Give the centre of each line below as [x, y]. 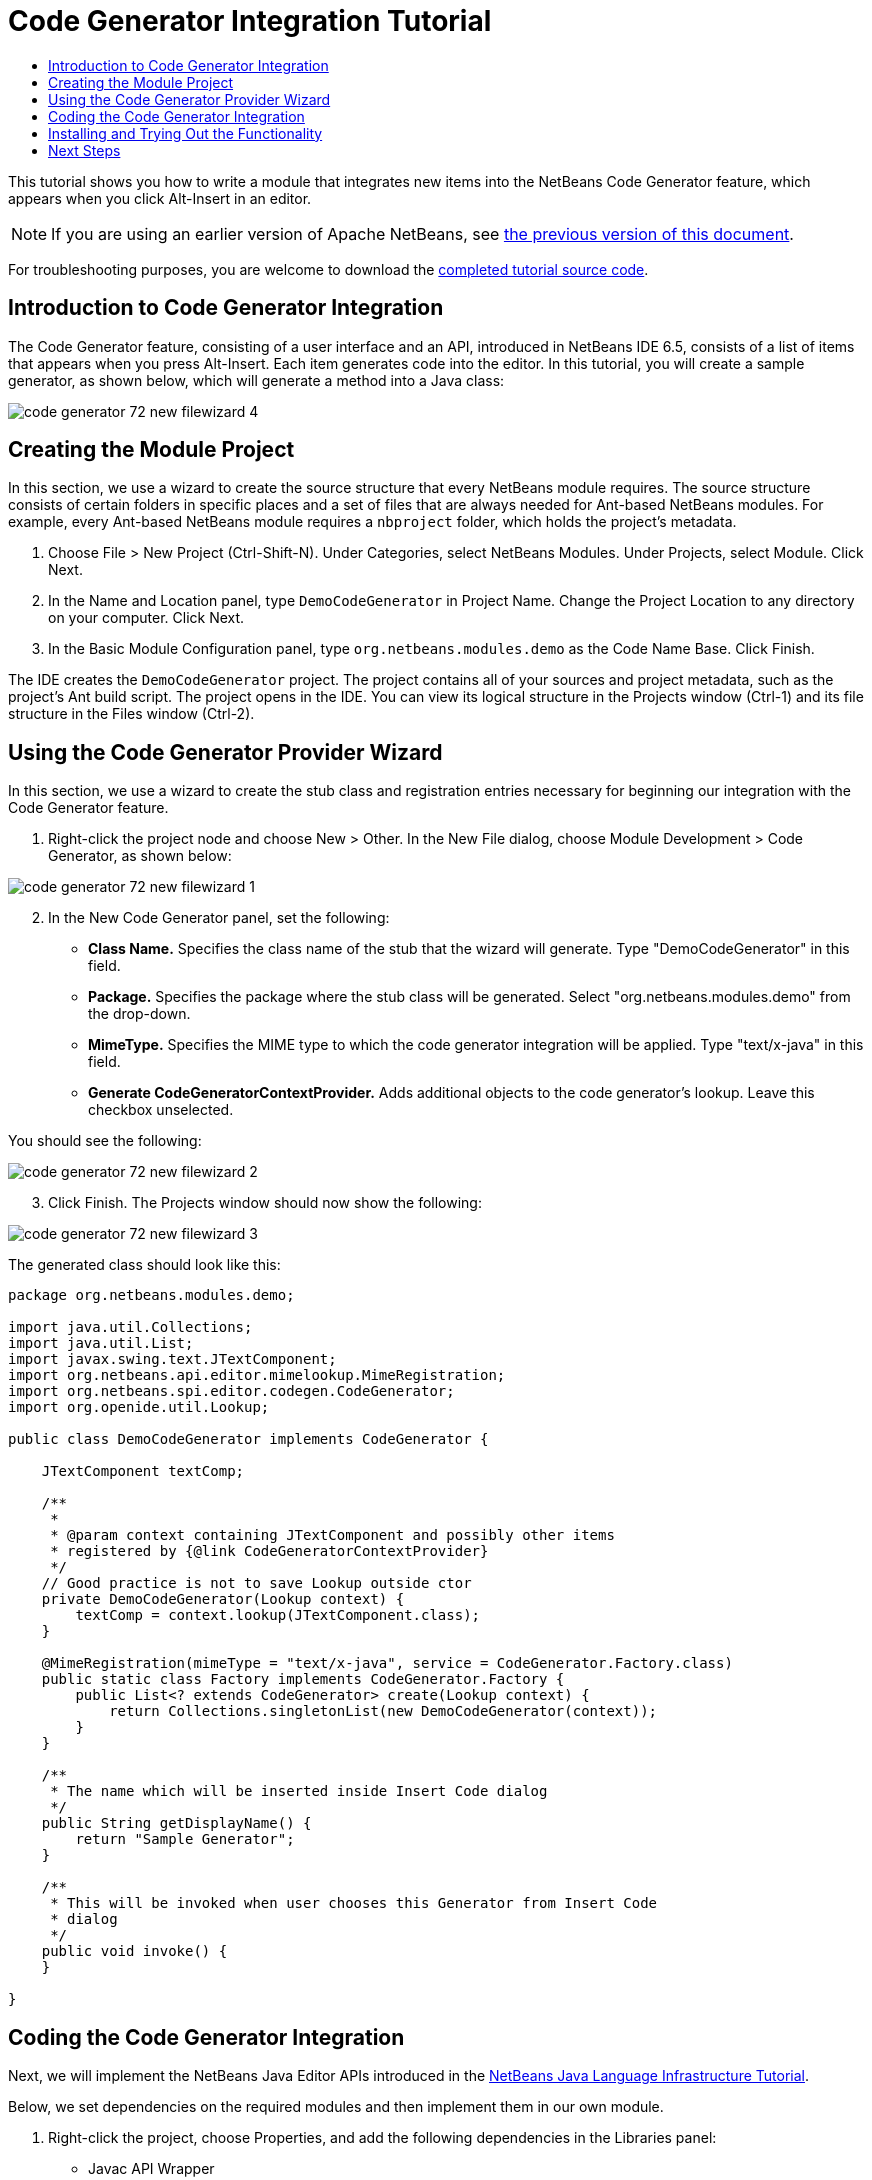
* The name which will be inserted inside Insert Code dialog [299, 1791]
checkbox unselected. [161, 1110]
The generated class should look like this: [144, 1265]
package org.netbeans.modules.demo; [151, 1295]
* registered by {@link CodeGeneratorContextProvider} [269, 1551]
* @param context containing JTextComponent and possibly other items [332, 1535]
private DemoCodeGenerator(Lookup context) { [223, 1599]
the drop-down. [139, 1014]
